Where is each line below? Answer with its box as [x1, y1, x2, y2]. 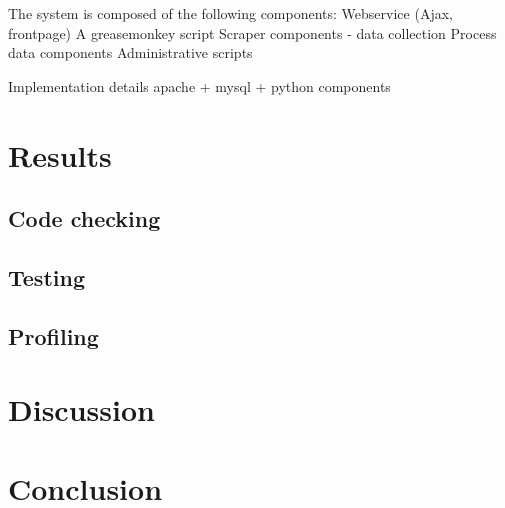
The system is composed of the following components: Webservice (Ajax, [8, 3, 453, 23]
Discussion [8, 389, 155, 430]
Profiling [8, 320, 99, 351]
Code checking [8, 203, 161, 234]
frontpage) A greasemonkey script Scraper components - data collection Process [8, 22, 497, 43]
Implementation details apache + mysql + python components [8, 75, 391, 96]
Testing [8, 261, 85, 292]
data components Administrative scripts [8, 42, 253, 63]
